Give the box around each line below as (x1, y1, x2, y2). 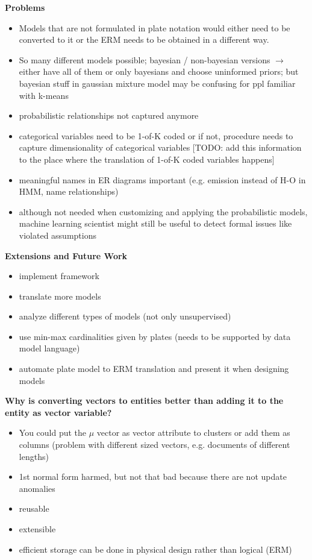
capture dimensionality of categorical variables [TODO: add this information (19, 141, 302, 154)
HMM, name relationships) (19, 185, 119, 198)
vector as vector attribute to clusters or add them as (96, 426, 290, 439)
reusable (19, 502, 49, 515)
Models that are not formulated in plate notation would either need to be (19, 21, 290, 34)
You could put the (19, 426, 87, 439)
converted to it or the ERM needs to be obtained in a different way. (19, 33, 269, 46)
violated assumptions (19, 228, 96, 241)
